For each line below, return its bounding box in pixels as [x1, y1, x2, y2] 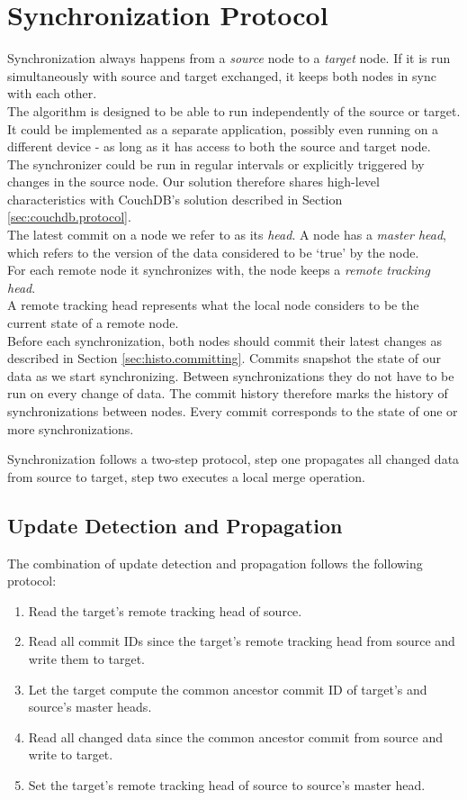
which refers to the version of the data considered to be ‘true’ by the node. [7, 242, 419, 261]
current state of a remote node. [7, 314, 179, 332]
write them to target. [28, 649, 145, 668]
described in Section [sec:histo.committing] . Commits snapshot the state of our [7, 349, 442, 368]
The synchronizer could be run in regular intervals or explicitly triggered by [7, 154, 425, 173]
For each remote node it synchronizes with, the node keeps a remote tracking [7, 260, 430, 279]
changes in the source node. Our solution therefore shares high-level [7, 172, 380, 191]
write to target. [28, 745, 113, 764]
